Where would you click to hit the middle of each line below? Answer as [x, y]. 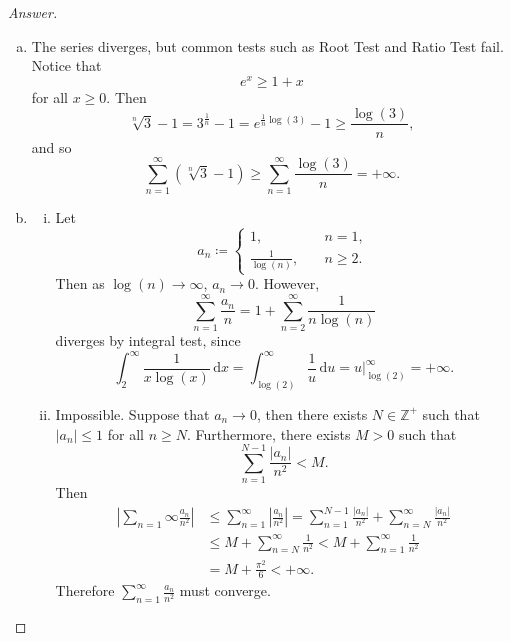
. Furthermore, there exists [268, 433]
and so [51, 146]
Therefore [85, 590]
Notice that [66, 65]
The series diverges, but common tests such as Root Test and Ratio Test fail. [267, 45]
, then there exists [312, 413]
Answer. [33, 12]
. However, [287, 283]
